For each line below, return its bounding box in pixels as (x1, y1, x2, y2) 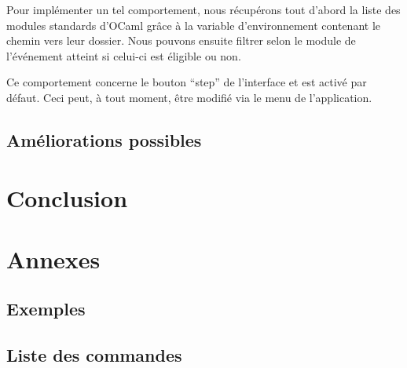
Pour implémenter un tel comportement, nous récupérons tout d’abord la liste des (6, 2, 401, 17)
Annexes (6, 242, 101, 275)
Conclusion (6, 181, 128, 213)
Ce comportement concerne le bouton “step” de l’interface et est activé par (6, 74, 367, 90)
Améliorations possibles (6, 127, 202, 151)
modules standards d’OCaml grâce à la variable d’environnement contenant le (6, 16, 380, 33)
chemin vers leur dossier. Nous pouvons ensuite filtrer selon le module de (6, 32, 356, 49)
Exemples (6, 297, 86, 321)
